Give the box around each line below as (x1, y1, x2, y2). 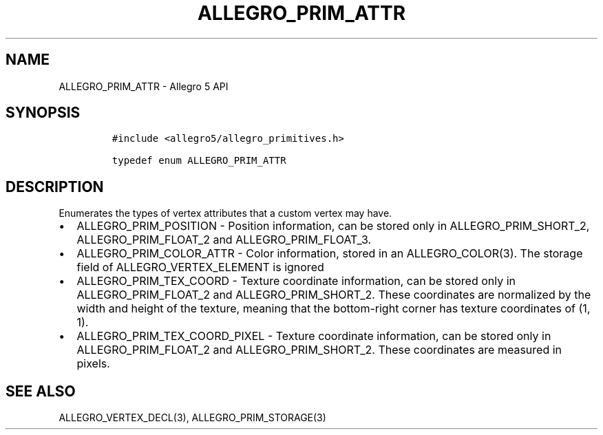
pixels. (76, 357, 110, 371)
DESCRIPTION (6, 178, 104, 195)
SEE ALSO (6, 382, 76, 400)
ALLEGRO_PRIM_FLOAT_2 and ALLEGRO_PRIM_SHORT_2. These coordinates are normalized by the (76, 288, 591, 302)
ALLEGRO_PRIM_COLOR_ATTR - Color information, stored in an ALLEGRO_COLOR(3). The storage (76, 246, 583, 261)
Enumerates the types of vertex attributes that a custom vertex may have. (59, 207, 392, 220)
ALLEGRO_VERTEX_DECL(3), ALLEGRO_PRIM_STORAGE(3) (59, 412, 326, 424)
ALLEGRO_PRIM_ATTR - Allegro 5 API (59, 80, 229, 92)
